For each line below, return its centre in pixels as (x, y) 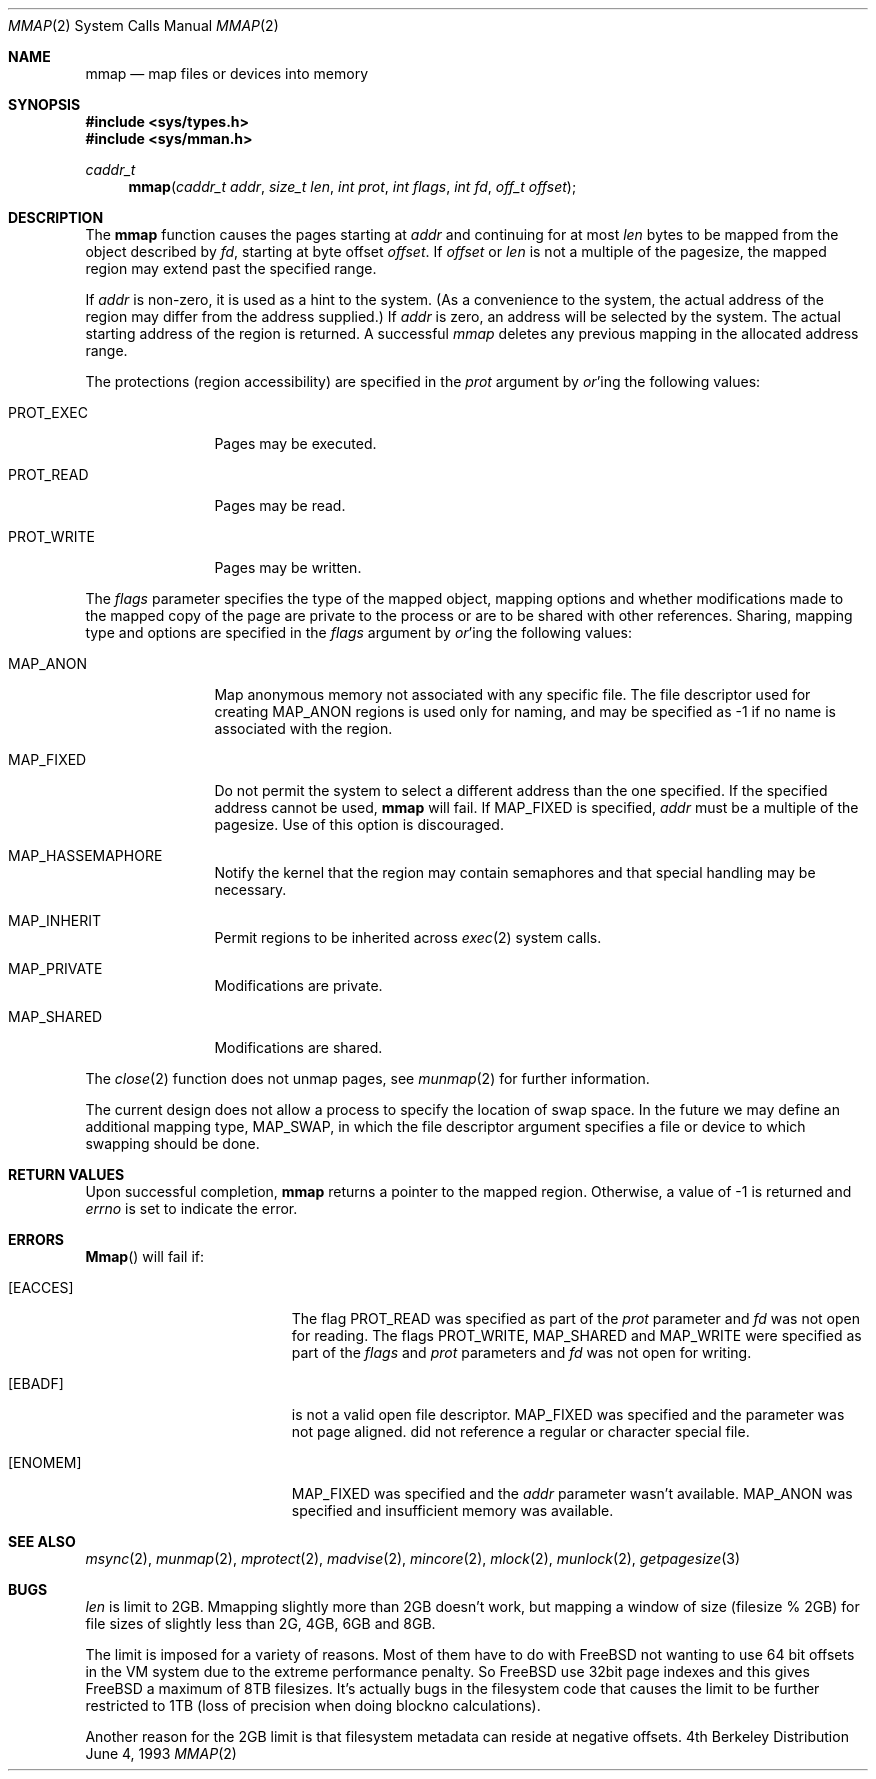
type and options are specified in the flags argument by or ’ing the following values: (359, 632)
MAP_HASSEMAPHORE (85, 855)
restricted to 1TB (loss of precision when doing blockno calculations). (313, 1705)
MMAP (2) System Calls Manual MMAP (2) (143, 25)
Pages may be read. (280, 505)
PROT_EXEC (48, 412)
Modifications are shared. (298, 1047)
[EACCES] (41, 1287)
